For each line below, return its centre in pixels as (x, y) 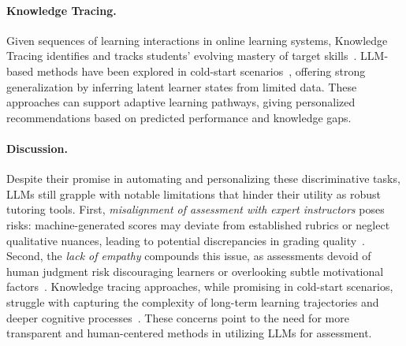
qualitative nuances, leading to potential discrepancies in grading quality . (186, 240)
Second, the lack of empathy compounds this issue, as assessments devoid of (189, 256)
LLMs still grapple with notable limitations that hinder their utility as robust (194, 193)
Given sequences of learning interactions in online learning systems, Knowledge (197, 40)
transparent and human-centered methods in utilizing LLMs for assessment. (189, 333)
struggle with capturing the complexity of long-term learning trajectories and (193, 301)
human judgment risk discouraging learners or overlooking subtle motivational (195, 271)
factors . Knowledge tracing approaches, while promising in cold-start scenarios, (200, 286)
